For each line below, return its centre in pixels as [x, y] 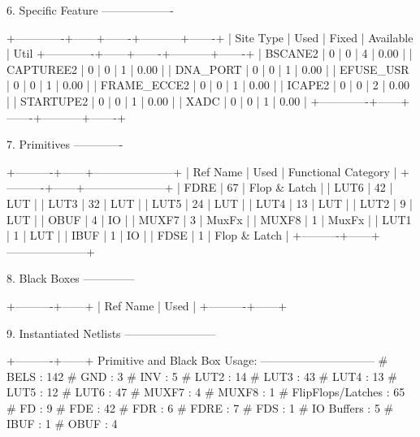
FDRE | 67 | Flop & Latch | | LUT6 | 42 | [288, 187]
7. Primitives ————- [65, 144]
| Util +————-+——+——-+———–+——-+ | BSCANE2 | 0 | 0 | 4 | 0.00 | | [210, 53]
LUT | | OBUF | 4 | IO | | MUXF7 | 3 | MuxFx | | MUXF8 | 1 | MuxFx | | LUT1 [209, 219]
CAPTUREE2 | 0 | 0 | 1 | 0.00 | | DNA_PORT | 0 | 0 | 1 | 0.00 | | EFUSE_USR [208, 69]
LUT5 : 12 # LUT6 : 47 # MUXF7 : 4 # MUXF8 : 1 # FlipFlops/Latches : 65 [206, 392]
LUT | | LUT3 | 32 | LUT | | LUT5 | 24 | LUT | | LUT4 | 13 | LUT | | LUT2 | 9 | [210, 203]
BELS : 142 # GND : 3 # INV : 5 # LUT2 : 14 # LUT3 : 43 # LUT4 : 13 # [202, 376]
